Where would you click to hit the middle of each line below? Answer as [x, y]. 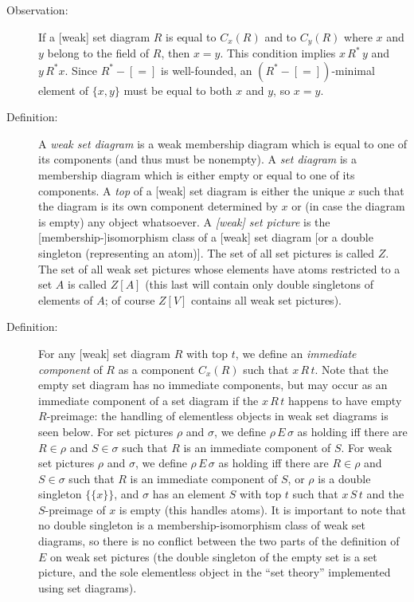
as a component [156, 369]
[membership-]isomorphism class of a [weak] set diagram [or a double [206, 237]
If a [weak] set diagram [94, 36]
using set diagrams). [88, 587]
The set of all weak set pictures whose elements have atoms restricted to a [219, 268]
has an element [189, 494]
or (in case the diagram [348, 206]
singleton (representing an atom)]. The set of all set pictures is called [207, 252]
